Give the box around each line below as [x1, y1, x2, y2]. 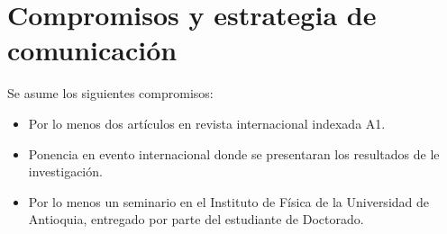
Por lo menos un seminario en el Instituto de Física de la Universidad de [28, 192, 430, 211]
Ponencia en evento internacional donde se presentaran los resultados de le [28, 144, 440, 163]
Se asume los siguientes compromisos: [7, 84, 214, 103]
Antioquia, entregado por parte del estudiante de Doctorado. [28, 210, 364, 229]
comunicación [7, 31, 178, 68]
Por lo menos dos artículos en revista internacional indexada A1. [28, 113, 386, 132]
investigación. [28, 162, 103, 181]
